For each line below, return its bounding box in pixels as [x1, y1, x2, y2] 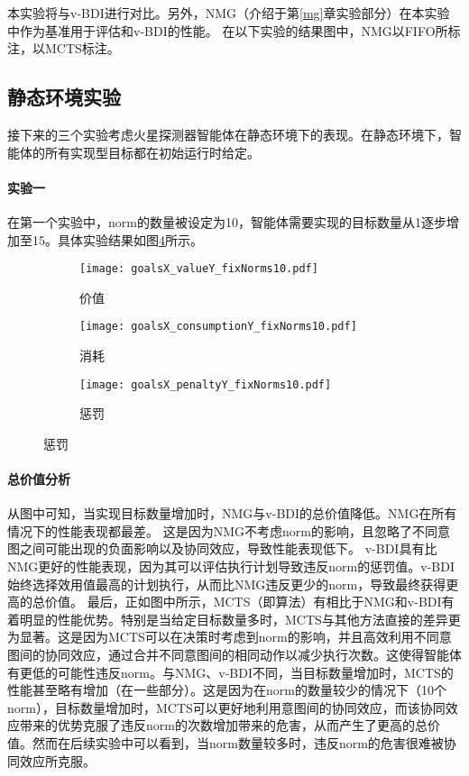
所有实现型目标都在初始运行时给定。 [44, 142, 260, 161]
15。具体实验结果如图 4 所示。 [32, 230, 203, 249]
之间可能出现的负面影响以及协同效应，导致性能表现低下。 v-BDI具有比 [19, 539, 437, 558]
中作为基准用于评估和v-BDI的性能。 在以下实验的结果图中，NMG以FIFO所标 [7, 21, 461, 40]
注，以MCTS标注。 [7, 39, 120, 58]
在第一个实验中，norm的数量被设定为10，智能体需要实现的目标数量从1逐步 [7, 212, 446, 231]
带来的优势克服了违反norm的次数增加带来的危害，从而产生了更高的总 [19, 716, 428, 735]
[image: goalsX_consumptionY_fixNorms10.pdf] [79, 320, 357, 333]
